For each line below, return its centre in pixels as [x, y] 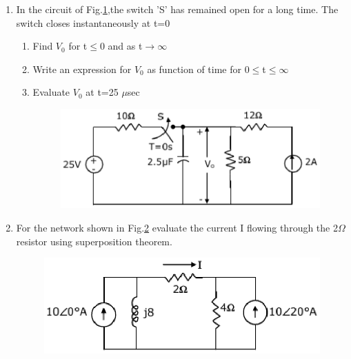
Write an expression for [82, 69]
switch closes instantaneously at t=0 [93, 22]
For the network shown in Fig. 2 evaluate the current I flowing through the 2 [177, 227]
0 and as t [121, 46]
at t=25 [102, 92]
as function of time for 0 [198, 69]
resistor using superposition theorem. [94, 241]
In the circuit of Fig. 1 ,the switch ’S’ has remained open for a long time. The [177, 9]
